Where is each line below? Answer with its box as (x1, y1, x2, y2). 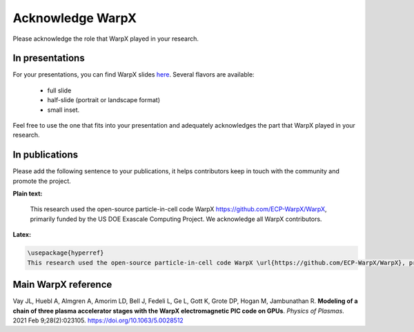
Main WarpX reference (12, 279, 112, 291)
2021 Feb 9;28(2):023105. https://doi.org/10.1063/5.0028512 (12, 316, 184, 324)
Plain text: (12, 190, 43, 198)
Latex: (12, 231, 31, 239)
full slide (47, 86, 72, 95)
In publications (12, 149, 79, 161)
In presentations (12, 52, 86, 64)
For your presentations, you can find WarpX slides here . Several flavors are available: (12, 70, 255, 79)
